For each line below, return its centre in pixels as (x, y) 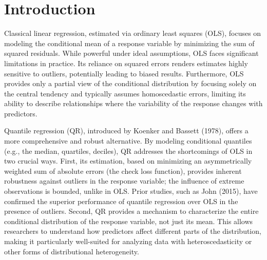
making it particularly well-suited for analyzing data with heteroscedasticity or (128, 241)
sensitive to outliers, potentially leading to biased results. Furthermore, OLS (124, 73)
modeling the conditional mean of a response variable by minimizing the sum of (129, 43)
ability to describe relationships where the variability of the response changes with (133, 103)
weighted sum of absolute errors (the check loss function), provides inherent (123, 171)
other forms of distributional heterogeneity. (72, 251)
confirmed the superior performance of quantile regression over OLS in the (121, 201)
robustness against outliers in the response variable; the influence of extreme (124, 181)
